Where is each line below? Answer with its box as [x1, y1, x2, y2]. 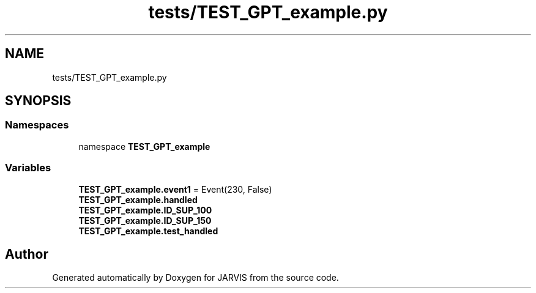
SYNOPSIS [5, 93, 72, 109]
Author [5, 246, 48, 262]
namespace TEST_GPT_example [78, 141, 210, 152]
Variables [5, 161, 51, 174]
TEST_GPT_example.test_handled [78, 225, 218, 236]
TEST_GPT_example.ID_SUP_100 [78, 204, 212, 215]
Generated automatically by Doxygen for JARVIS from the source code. [52, 272, 339, 283]
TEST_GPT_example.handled [78, 194, 198, 205]
